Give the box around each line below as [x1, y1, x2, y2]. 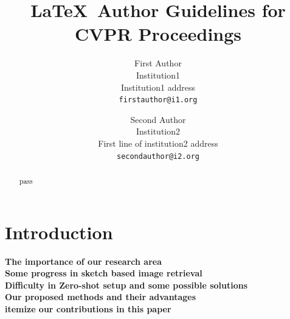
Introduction [5, 219, 113, 244]
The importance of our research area [5, 254, 162, 267]
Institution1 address [120, 80, 195, 93]
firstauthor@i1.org [119, 96, 198, 105]
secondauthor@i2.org [116, 152, 200, 161]
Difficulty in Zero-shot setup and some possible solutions [5, 278, 248, 291]
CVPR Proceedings [74, 21, 242, 46]
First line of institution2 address [98, 136, 218, 149]
